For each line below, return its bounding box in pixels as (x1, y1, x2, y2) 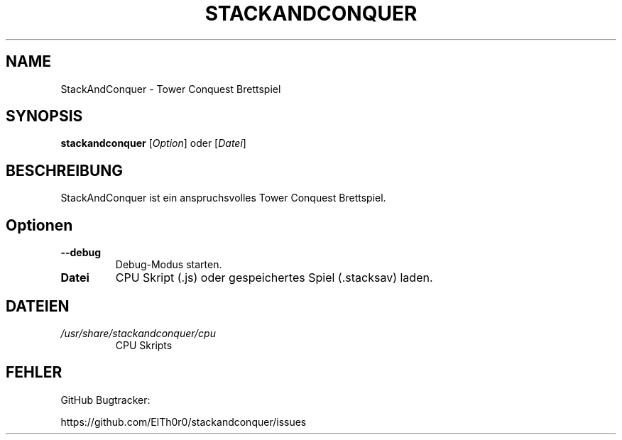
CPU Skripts (115, 339, 173, 351)
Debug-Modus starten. (115, 258, 222, 271)
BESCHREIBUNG (6, 161, 124, 180)
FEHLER (6, 363, 62, 382)
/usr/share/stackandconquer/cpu (60, 326, 216, 339)
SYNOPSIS (6, 107, 83, 126)
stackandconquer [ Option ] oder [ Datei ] (60, 137, 246, 150)
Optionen (6, 216, 73, 234)
